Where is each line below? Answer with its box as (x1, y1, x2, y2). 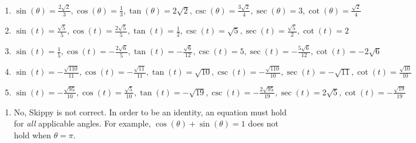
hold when (14, 128, 51, 141)
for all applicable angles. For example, (14, 117, 151, 129)
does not (248, 117, 279, 129)
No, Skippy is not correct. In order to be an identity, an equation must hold (14, 105, 287, 118)
